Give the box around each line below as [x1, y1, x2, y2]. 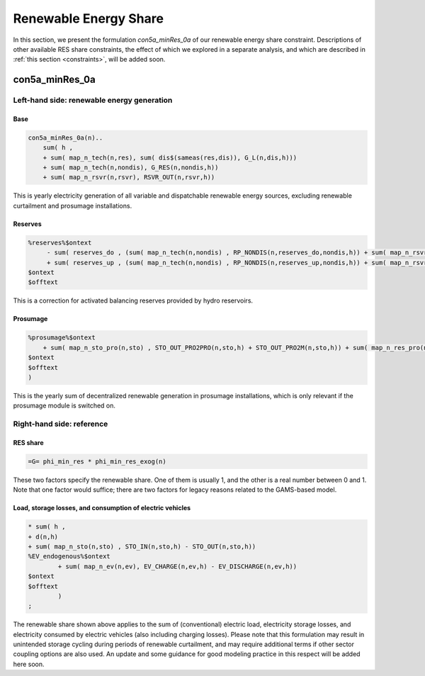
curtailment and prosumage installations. [13, 201, 132, 210]
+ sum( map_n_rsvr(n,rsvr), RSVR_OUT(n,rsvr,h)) [42, 174, 215, 181]
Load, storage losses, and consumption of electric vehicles [13, 504, 191, 512]
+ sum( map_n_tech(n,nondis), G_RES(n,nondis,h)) [42, 164, 219, 171]
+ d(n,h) [28, 532, 59, 541]
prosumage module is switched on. [13, 401, 116, 410]
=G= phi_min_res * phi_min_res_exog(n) [28, 457, 166, 466]
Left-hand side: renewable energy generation [13, 96, 173, 106]
